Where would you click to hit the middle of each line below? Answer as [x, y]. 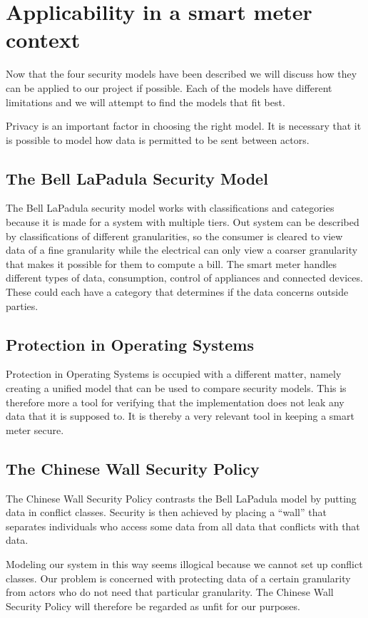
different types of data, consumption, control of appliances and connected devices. [184, 278]
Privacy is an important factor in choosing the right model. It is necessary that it [184, 126]
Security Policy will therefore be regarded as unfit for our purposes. [153, 606]
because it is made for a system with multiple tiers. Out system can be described [183, 222]
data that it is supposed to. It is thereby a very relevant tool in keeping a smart [180, 416]
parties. [22, 305]
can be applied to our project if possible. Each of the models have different [169, 87]
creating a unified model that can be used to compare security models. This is [176, 388]
